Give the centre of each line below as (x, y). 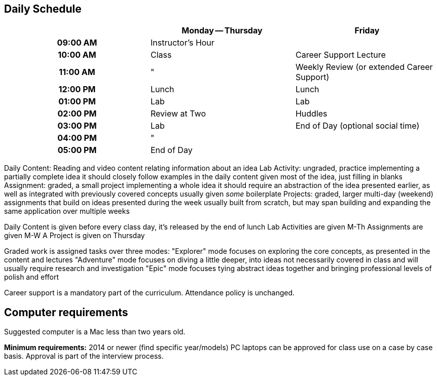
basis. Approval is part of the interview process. (84, 356)
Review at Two (178, 114)
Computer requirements (66, 312)
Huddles (311, 114)
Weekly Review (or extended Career (364, 67)
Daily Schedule (43, 9)
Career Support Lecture (340, 55)
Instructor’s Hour (182, 43)
